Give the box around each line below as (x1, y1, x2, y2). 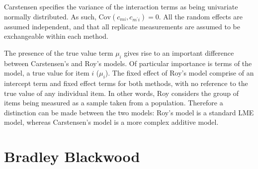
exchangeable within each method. (4, 31, 108, 41)
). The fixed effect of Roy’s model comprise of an (105, 68, 254, 78)
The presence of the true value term (4, 47, 113, 58)
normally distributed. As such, (4, 11, 96, 21)
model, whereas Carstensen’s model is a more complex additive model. (4, 117, 219, 127)
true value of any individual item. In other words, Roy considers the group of (4, 87, 239, 98)
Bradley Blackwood (4, 146, 140, 167)
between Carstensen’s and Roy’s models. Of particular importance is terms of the (4, 58, 252, 68)
